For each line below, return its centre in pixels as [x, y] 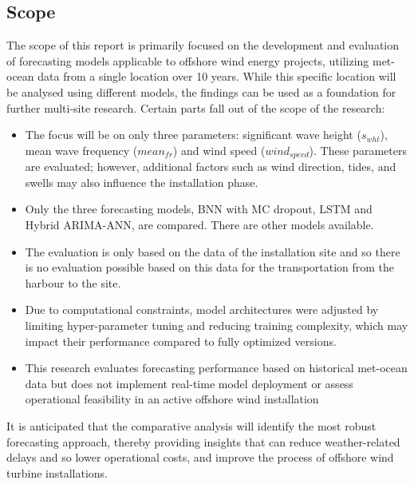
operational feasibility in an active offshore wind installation [172, 399]
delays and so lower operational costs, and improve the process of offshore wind [200, 457]
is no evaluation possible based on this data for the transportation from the [210, 267]
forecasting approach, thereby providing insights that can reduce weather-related [203, 441]
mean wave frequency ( [81, 150]
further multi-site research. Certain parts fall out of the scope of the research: [196, 107]
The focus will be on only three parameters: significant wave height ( [193, 135]
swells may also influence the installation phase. [142, 182]
